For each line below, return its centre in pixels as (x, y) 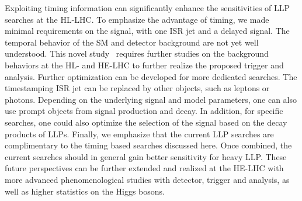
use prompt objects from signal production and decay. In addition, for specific (144, 111)
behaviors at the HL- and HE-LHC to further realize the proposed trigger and (144, 65)
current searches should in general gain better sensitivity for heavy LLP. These (146, 156)
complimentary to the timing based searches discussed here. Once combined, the (148, 145)
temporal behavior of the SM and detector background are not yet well (132, 42)
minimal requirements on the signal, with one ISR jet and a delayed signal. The (147, 31)
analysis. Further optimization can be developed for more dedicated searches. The (151, 76)
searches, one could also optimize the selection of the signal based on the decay (146, 122)
